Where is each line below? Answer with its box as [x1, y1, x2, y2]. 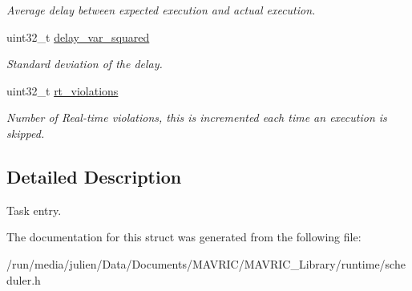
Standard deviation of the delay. [6, 55, 163, 72]
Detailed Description [6, 164, 182, 188]
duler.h [6, 271, 41, 288]
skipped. [6, 124, 45, 141]
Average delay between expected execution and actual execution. [6, 2, 316, 18]
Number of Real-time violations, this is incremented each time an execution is [6, 109, 387, 126]
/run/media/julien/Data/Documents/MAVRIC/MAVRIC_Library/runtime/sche [6, 255, 406, 272]
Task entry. [6, 201, 62, 218]
